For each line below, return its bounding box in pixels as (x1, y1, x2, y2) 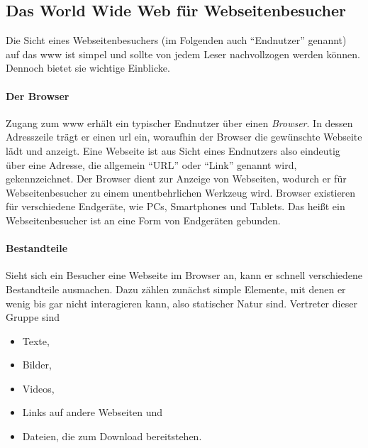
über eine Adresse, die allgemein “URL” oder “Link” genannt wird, (6, 157, 297, 172)
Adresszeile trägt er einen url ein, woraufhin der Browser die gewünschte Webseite (6, 129, 362, 144)
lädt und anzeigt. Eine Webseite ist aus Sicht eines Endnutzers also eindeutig (6, 143, 340, 158)
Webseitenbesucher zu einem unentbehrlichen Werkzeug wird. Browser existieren (6, 185, 356, 200)
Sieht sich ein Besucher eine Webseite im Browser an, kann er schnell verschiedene (6, 268, 363, 283)
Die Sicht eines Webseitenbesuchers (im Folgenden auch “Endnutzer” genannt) (6, 33, 347, 48)
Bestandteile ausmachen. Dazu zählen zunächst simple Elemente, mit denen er (6, 281, 346, 296)
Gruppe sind (6, 310, 60, 324)
